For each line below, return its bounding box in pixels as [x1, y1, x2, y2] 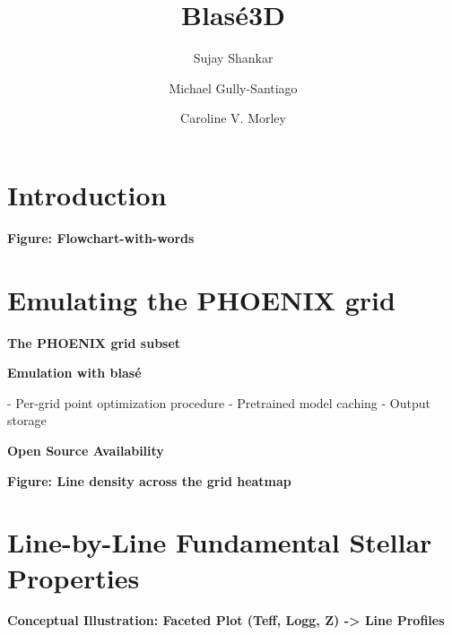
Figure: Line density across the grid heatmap [7, 471, 291, 490]
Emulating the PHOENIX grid [7, 281, 395, 317]
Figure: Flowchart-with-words [7, 228, 195, 247]
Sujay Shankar [193, 48, 274, 67]
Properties [7, 559, 140, 596]
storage [7, 411, 47, 430]
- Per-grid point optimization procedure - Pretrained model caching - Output [7, 393, 430, 412]
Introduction [7, 176, 167, 213]
